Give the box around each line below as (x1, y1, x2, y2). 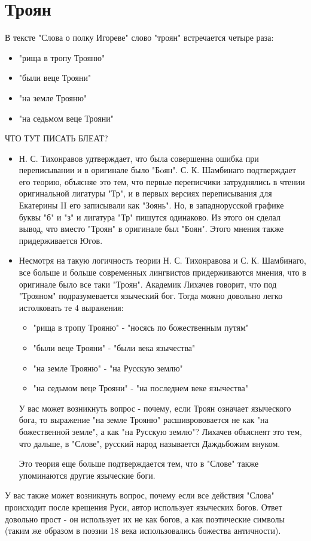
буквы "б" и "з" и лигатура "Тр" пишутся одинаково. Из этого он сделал (19, 210, 280, 223)
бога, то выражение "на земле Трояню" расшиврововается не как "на (19, 413, 269, 426)
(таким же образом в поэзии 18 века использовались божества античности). (5, 524, 281, 537)
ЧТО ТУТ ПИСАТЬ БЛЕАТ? (5, 132, 108, 144)
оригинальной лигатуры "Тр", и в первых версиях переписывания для (19, 187, 272, 200)
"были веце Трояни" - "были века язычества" (33, 341, 196, 353)
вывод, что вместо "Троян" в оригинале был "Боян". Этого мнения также (19, 222, 284, 235)
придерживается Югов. (19, 234, 103, 246)
